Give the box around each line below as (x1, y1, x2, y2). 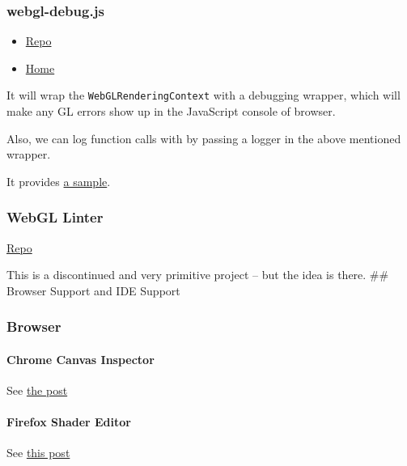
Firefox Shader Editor (6, 413, 131, 430)
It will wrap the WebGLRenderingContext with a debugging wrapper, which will (6, 87, 401, 104)
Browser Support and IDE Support (6, 282, 180, 299)
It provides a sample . (6, 172, 111, 189)
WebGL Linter (6, 207, 104, 227)
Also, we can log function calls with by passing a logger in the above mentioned (6, 129, 401, 146)
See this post (6, 444, 70, 461)
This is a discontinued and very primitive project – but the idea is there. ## (6, 266, 389, 283)
